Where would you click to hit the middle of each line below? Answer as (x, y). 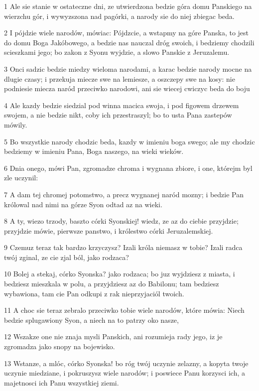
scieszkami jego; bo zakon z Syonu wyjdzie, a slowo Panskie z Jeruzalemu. (117, 52)
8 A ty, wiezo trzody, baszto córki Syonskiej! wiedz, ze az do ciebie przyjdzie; (121, 221)
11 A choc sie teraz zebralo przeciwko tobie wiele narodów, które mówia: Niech (124, 310)
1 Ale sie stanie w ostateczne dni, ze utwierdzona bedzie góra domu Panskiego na (128, 6)
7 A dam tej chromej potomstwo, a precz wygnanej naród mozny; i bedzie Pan (124, 194)
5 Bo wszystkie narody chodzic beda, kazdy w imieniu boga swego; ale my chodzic (129, 141)
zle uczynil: (21, 178)
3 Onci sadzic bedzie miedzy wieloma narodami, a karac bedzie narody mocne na (128, 68)
